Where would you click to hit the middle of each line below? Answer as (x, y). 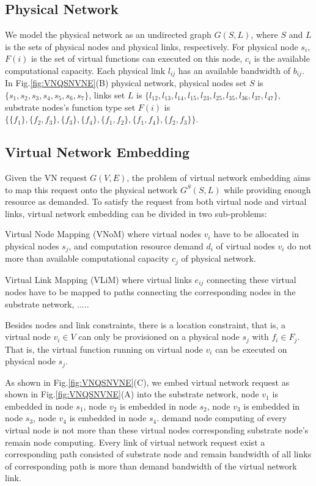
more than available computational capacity (87, 258)
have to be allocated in (256, 234)
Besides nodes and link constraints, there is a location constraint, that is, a (145, 324)
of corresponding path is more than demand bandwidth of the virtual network (151, 466)
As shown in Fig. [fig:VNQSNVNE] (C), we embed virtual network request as (147, 382)
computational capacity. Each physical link (85, 70)
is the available (282, 58)
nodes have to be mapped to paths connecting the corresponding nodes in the (150, 292)
